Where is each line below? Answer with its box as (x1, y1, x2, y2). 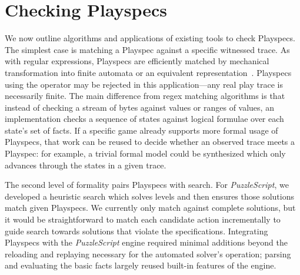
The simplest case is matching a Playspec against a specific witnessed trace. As (5, 43, 290, 55)
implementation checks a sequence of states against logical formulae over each (5, 112, 284, 125)
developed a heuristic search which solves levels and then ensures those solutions (5, 190, 294, 202)
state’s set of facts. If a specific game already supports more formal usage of (5, 124, 278, 136)
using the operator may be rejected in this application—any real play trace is (5, 78, 283, 90)
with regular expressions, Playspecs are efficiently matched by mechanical (5, 55, 269, 67)
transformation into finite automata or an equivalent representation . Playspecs (5, 66, 292, 78)
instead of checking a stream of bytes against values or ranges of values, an (5, 101, 274, 113)
